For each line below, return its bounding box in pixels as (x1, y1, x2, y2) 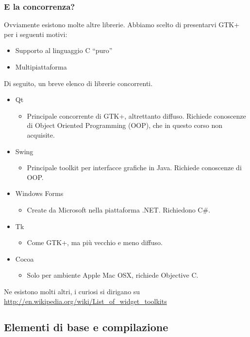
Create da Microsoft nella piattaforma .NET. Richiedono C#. (27, 204, 211, 214)
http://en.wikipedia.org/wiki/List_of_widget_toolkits (4, 296, 167, 306)
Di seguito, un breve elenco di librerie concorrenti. (4, 78, 153, 88)
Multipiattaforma (15, 62, 67, 71)
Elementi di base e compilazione (4, 319, 168, 335)
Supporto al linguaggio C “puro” (15, 45, 113, 55)
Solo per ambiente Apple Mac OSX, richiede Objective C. (27, 270, 199, 280)
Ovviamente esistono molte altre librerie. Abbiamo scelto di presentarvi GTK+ (4, 19, 240, 30)
